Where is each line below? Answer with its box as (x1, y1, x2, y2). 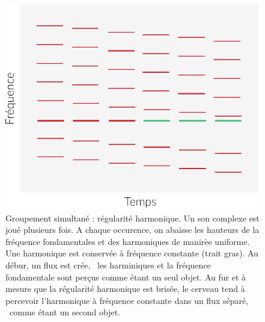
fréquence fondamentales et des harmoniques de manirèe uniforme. (5, 235, 250, 247)
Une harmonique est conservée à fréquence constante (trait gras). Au (5, 247, 258, 259)
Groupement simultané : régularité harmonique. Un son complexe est (5, 211, 260, 224)
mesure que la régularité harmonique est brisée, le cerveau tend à (5, 282, 245, 295)
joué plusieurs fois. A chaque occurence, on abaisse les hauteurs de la (5, 223, 260, 236)
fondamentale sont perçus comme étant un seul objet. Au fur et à (5, 270, 246, 283)
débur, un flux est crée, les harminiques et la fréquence (5, 259, 211, 271)
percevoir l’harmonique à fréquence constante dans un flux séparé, (5, 294, 249, 306)
